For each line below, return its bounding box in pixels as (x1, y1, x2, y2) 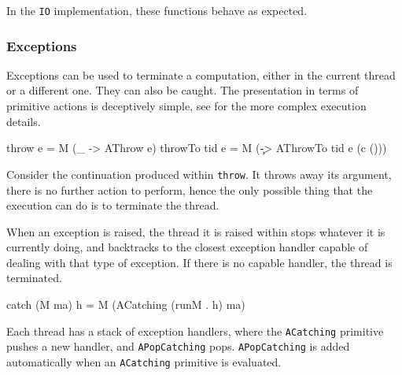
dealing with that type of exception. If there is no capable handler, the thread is (6, 254, 393, 270)
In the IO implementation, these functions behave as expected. (6, 2, 308, 18)
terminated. (6, 269, 62, 286)
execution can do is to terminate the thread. (6, 197, 219, 213)
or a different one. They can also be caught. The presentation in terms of (6, 82, 359, 98)
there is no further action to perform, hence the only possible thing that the (6, 181, 373, 198)
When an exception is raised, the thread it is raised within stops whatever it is (6, 223, 385, 239)
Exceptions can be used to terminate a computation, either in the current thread (6, 66, 396, 83)
